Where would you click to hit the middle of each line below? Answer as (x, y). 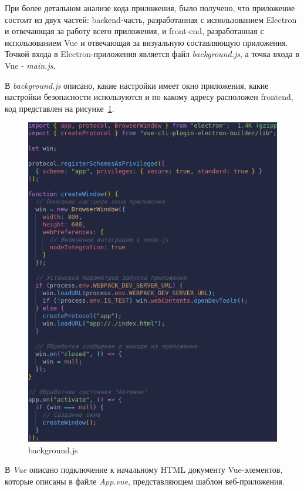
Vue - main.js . (30, 65)
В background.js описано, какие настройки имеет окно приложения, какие (137, 85)
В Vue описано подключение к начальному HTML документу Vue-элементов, (144, 470)
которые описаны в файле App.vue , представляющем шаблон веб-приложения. (145, 481)
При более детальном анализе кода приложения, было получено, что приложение (150, 8)
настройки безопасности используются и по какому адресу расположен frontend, (149, 97)
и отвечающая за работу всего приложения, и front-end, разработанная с (134, 31)
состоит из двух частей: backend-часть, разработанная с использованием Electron (151, 19)
